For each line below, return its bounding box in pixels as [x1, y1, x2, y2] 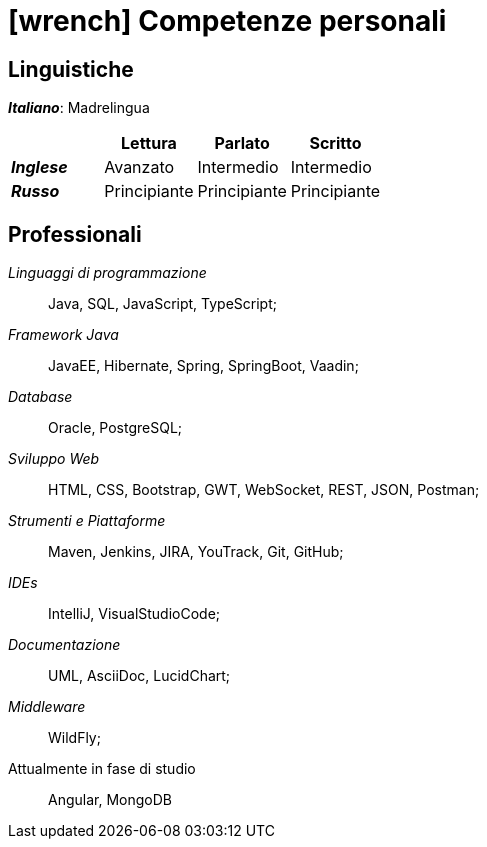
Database [8, 388, 73, 406]
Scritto [309, 133, 362, 154]
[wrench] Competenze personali [8, 4, 447, 38]
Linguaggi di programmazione [8, 264, 207, 282]
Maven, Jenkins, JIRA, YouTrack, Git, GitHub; [48, 543, 344, 561]
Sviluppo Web [8, 450, 100, 468]
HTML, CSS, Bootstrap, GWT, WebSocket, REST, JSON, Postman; [48, 481, 480, 499]
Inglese [11, 157, 68, 178]
